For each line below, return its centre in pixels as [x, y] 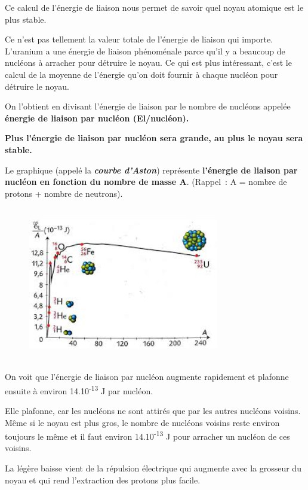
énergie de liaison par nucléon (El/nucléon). [97, 118]
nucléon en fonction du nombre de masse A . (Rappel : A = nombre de [146, 182]
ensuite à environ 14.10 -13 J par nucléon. [79, 389]
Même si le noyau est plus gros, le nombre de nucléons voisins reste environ [142, 422]
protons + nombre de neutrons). [64, 193]
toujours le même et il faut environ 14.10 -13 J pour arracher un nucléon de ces [147, 435]
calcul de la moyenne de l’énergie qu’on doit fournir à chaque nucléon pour [141, 74]
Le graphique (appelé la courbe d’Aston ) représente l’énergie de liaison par [151, 170]
